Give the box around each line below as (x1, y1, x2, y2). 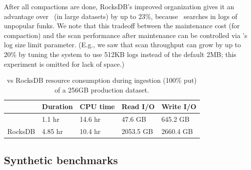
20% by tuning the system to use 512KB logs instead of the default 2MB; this (4, 49, 236, 59)
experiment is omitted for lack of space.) (4, 58, 125, 69)
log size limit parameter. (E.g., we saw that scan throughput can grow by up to (4, 39, 241, 50)
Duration (42, 101, 73, 112)
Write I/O (161, 101, 196, 112)
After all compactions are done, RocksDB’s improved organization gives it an (4, 1, 234, 11)
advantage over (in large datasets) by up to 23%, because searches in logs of (4, 11, 237, 21)
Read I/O (121, 101, 155, 112)
